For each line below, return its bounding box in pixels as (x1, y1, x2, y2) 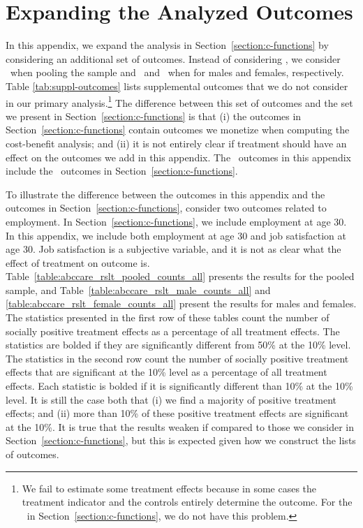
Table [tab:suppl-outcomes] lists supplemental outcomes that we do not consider (6, 78, 348, 93)
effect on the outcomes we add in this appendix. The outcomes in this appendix (6, 149, 351, 164)
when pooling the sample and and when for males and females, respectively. (10, 65, 344, 80)
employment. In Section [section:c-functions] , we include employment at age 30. (6, 214, 347, 228)
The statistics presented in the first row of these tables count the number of (6, 310, 329, 325)
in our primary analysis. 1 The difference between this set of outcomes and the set (6, 93, 353, 110)
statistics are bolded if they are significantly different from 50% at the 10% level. (6, 337, 351, 352)
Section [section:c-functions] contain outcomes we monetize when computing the (6, 122, 350, 137)
